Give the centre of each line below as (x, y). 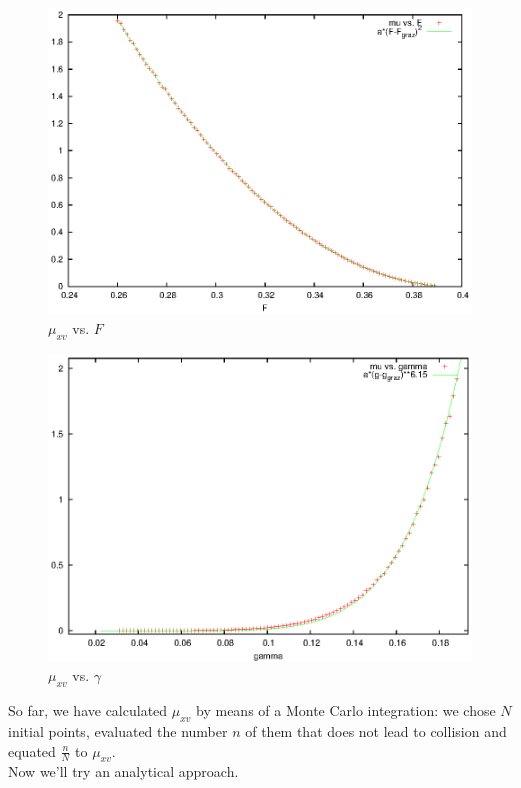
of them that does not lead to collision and (376, 730)
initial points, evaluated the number (118, 730)
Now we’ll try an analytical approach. (123, 771)
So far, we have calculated (88, 710)
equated (32, 750)
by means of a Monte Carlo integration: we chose (346, 710)
